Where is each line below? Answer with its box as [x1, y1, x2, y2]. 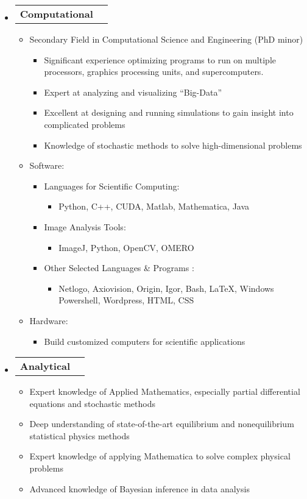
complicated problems [44, 118, 125, 130]
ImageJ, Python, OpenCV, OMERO [58, 241, 194, 253]
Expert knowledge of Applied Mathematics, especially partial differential [29, 385, 300, 398]
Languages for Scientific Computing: [44, 179, 180, 192]
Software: [29, 159, 65, 172]
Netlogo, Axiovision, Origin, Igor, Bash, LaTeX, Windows [58, 281, 274, 294]
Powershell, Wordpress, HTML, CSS [58, 294, 194, 306]
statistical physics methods [29, 429, 130, 442]
